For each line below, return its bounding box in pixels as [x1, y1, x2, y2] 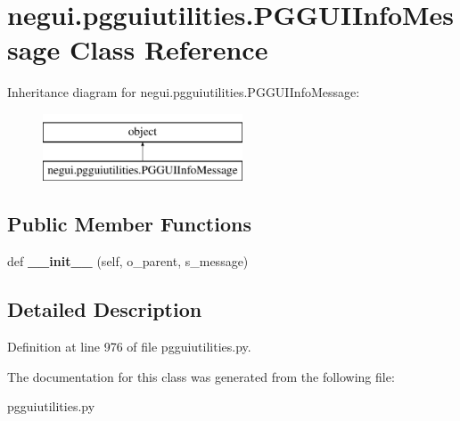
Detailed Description [7, 296, 202, 323]
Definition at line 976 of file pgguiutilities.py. [7, 337, 251, 356]
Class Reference [69, 31, 268, 68]
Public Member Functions [7, 210, 251, 238]
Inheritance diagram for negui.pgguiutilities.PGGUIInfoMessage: [7, 83, 360, 101]
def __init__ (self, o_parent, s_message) [7, 252, 249, 271]
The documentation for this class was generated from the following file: [7, 367, 395, 385]
